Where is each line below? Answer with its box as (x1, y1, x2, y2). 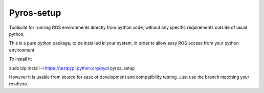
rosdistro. (9, 81, 29, 87)
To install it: (9, 56, 32, 62)
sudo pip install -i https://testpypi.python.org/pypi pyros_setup (9, 65, 135, 71)
